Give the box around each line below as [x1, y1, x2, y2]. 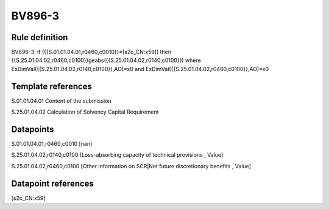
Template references [11, 81, 93, 91]
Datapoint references [11, 178, 94, 188]
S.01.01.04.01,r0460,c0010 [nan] [11, 140, 93, 148]
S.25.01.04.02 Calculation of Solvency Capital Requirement [11, 108, 159, 115]
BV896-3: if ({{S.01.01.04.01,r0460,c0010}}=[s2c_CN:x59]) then [11, 49, 172, 56]
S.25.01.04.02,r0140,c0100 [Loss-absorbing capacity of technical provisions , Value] [11, 151, 224, 159]
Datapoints [11, 124, 54, 134]
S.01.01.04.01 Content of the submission [11, 97, 112, 104]
